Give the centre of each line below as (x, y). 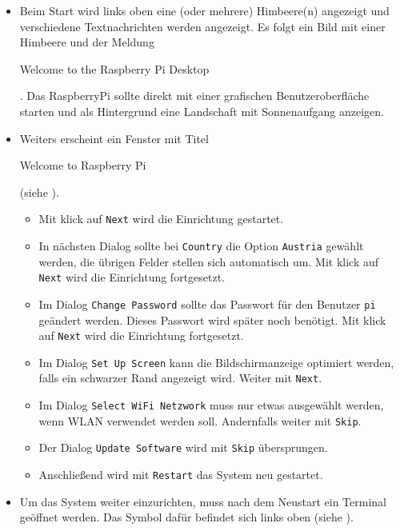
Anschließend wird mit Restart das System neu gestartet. (181, 475)
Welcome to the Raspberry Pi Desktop (114, 68)
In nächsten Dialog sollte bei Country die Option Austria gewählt (201, 246)
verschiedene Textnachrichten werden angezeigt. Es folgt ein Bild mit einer (202, 26)
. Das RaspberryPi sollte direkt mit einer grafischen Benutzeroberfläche (194, 96)
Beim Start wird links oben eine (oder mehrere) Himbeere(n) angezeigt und (204, 10)
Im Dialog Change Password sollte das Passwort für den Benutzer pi (207, 303)
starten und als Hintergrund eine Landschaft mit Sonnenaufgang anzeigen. (202, 111)
